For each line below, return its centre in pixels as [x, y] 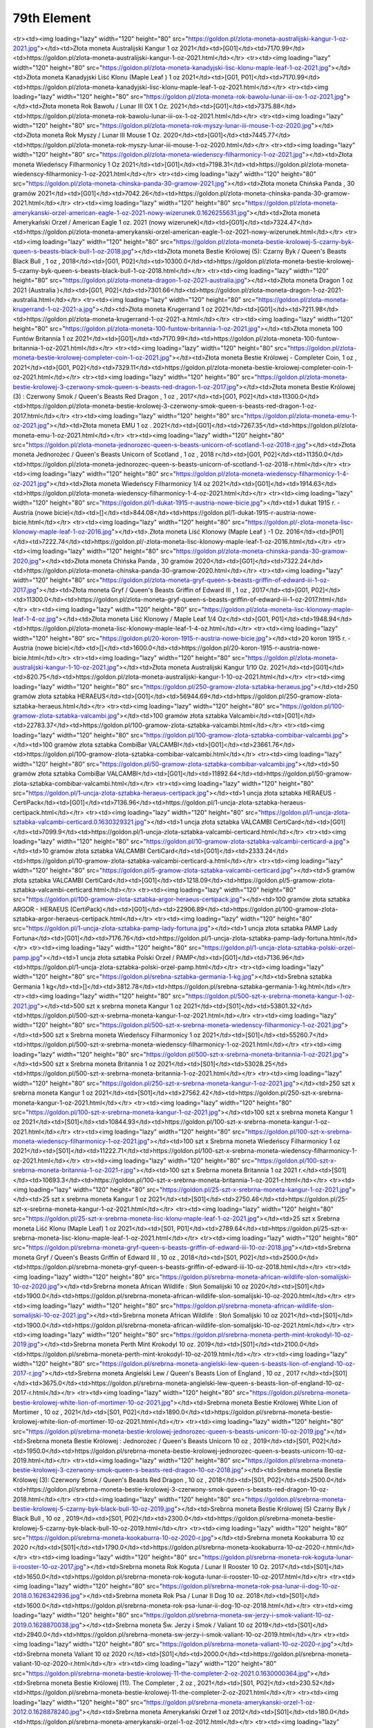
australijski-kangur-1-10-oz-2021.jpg [65, 667]
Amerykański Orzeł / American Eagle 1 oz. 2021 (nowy [90, 222]
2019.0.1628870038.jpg [46, 1625]
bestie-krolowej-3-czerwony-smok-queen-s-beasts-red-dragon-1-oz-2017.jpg [124, 386]
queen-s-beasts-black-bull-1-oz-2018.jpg [72, 252]
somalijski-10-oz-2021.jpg [50, 1315]
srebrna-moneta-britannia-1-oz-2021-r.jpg [73, 1170]
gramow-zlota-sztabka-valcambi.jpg [65, 715]
